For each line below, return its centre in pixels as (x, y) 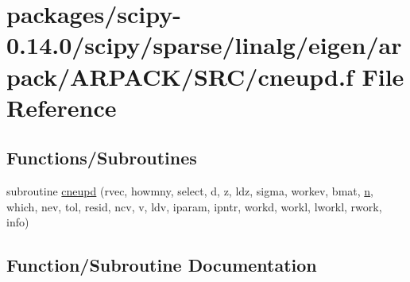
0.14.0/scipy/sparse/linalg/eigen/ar (204, 45)
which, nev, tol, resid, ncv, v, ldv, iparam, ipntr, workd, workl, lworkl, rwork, (194, 206)
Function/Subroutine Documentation (162, 265)
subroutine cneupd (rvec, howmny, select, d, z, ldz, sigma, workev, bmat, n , (190, 191)
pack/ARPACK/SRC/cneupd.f (180, 76)
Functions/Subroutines (102, 158)
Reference (62, 107)
